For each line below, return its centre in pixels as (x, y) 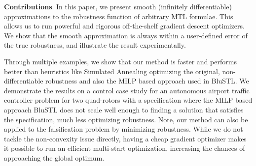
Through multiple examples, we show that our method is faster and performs (120, 61)
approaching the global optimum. (54, 157)
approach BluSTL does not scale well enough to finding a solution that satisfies (124, 109)
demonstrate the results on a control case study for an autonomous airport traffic (127, 90)
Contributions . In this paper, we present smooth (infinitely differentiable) (118, 6)
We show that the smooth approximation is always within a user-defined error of (126, 35)
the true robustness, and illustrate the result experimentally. (95, 45)
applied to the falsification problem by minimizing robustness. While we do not (124, 129)
